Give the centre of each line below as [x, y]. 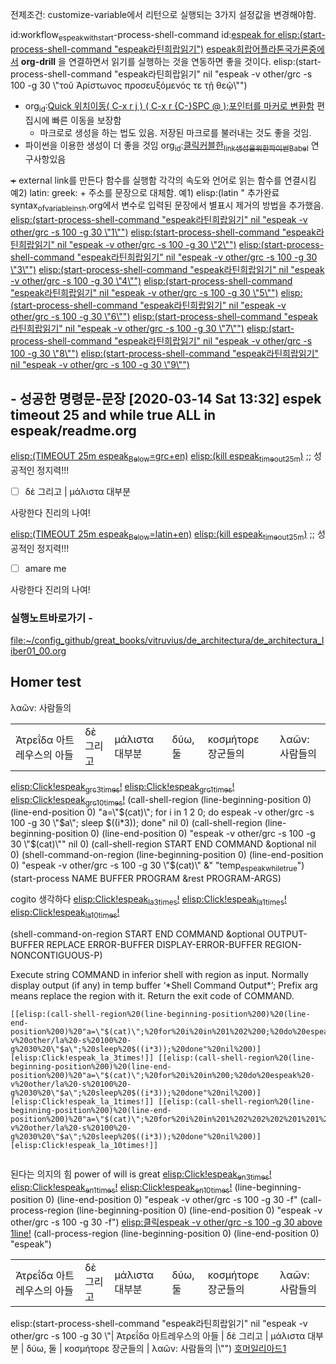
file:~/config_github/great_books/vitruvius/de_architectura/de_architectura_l [167, 640]
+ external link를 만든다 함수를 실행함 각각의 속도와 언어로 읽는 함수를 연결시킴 [163, 180]
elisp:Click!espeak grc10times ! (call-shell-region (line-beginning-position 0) [161, 800]
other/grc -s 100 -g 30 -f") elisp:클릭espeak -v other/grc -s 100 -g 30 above [166, 1222]
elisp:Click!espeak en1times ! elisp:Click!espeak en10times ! [121, 1188]
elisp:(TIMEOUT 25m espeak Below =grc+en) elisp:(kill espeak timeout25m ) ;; [161, 457]
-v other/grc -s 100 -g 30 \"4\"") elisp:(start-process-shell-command [151, 281]
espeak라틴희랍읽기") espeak [177, 49]
